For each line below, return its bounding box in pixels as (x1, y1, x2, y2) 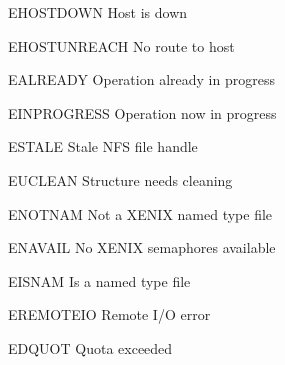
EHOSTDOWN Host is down (8, 2, 188, 22)
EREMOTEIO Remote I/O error (8, 304, 211, 325)
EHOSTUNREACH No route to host (8, 35, 235, 56)
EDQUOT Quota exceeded (8, 337, 173, 358)
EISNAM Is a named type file (8, 270, 191, 291)
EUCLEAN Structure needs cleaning (8, 169, 233, 190)
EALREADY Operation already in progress (8, 69, 275, 90)
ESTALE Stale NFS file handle (8, 136, 198, 157)
